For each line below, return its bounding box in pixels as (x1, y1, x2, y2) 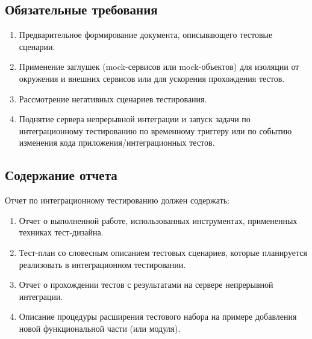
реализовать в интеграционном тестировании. (19, 258, 186, 270)
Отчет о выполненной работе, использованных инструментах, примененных (19, 214, 298, 226)
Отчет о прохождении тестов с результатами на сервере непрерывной (19, 278, 273, 291)
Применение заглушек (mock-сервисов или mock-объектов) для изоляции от (19, 60, 299, 73)
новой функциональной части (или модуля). (19, 322, 181, 334)
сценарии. (19, 40, 55, 52)
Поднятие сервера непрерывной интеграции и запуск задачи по (19, 113, 251, 125)
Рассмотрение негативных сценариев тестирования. (19, 92, 207, 105)
